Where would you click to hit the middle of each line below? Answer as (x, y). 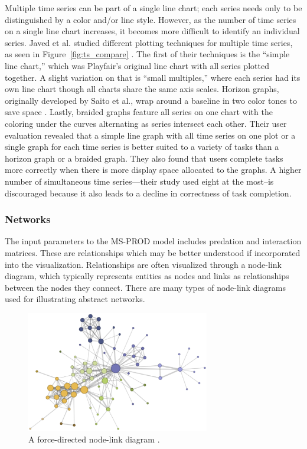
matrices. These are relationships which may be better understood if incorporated (153, 252)
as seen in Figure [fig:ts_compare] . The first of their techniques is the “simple (147, 54)
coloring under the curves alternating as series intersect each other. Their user (146, 123)
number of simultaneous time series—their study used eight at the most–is (139, 181)
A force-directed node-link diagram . (94, 439)
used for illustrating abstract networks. (75, 299)
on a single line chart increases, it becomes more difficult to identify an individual (152, 31)
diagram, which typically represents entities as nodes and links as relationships (147, 276)
